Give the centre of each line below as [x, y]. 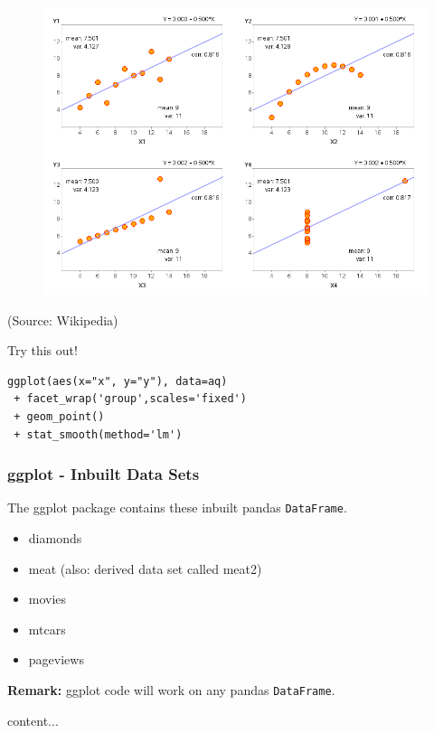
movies [47, 599]
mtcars [47, 629]
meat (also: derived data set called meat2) [145, 568]
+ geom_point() [59, 416]
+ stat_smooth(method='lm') [98, 434]
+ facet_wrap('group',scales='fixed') [130, 399]
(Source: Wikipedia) [63, 320]
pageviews [56, 659]
